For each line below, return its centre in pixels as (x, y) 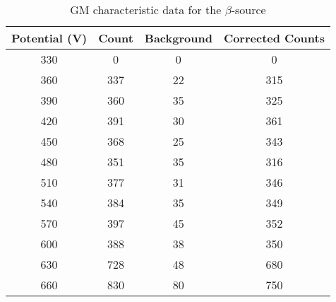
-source (248, 10)
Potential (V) (49, 38)
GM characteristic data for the (146, 10)
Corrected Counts (274, 38)
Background (178, 38)
